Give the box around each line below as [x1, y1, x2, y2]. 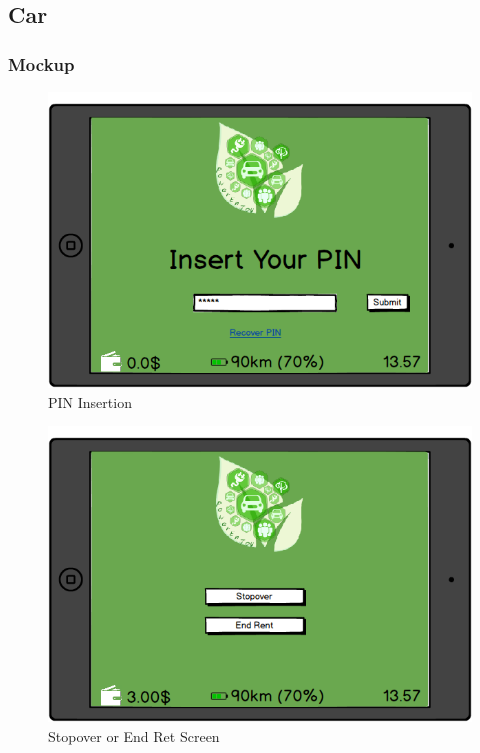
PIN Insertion [48, 391, 132, 412]
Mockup [8, 51, 75, 76]
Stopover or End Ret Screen [48, 725, 220, 746]
